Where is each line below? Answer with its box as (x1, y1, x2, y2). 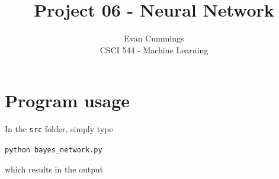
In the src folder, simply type (5, 123, 113, 135)
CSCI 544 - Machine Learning (100, 43, 209, 56)
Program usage (5, 88, 130, 113)
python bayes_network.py (5, 145, 102, 154)
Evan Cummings (124, 32, 184, 44)
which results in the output (5, 162, 104, 175)
